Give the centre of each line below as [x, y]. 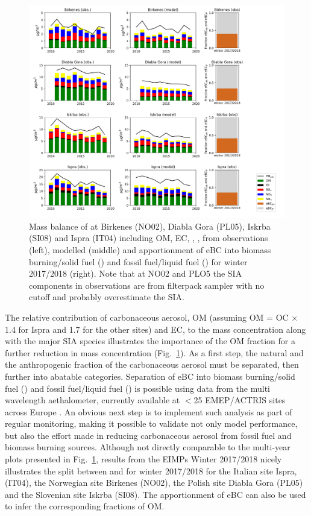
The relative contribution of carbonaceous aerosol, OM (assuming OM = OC [147, 317]
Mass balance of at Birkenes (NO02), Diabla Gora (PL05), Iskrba [150, 226]
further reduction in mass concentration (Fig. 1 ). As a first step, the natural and [154, 352]
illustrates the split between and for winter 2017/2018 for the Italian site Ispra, [151, 470]
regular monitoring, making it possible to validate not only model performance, [151, 423]
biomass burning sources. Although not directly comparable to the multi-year [148, 447]
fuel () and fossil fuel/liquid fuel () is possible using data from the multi [137, 388]
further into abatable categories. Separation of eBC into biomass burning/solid [150, 376]
